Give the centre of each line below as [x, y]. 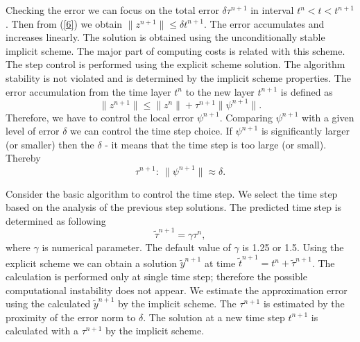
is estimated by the [304, 303]
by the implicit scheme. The [177, 303]
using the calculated [48, 303]
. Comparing [246, 117]
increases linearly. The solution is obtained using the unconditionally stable [165, 37]
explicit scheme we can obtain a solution [92, 263]
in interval [272, 10]
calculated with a [42, 331]
